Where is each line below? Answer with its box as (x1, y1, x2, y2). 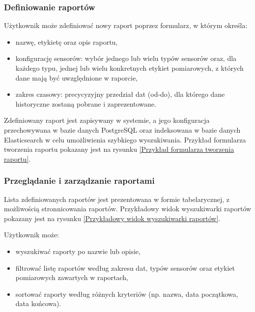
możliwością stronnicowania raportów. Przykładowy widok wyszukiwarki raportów (4, 203, 252, 214)
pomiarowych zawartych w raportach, (15, 272, 129, 283)
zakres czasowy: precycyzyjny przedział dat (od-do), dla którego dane (15, 89, 225, 99)
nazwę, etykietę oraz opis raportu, (15, 36, 118, 47)
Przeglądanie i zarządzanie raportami (4, 174, 155, 187)
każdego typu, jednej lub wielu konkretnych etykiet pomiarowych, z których (15, 63, 244, 73)
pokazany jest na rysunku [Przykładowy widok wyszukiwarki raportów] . (4, 213, 221, 223)
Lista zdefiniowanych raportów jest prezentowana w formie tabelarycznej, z (4, 194, 230, 204)
